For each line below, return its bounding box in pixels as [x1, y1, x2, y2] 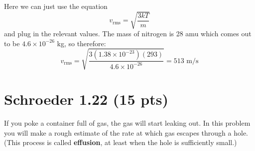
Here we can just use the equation [4, 1, 108, 11]
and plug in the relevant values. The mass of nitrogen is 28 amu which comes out [4, 28, 252, 39]
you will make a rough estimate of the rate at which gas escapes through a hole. [4, 127, 248, 138]
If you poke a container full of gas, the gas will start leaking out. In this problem [4, 118, 251, 128]
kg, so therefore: [57, 38, 106, 48]
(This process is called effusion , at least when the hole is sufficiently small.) [4, 137, 237, 148]
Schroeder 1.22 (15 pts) [4, 89, 168, 109]
